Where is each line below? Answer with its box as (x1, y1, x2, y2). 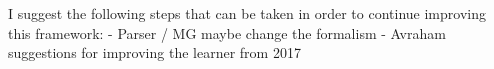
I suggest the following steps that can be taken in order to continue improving (8, 3, 486, 23)
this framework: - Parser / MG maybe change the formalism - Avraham (8, 22, 446, 43)
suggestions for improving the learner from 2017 (8, 42, 301, 63)
